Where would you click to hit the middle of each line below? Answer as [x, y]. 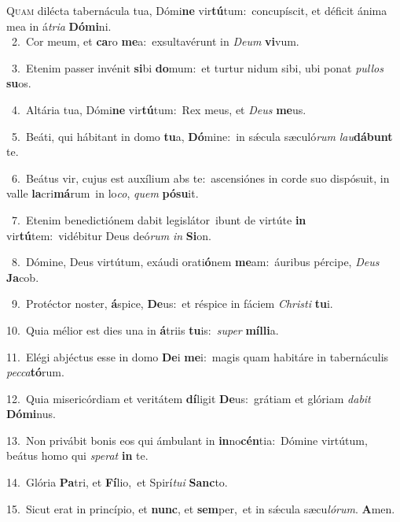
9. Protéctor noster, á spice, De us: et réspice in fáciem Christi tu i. [172, 304]
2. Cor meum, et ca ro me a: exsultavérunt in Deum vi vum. [155, 41]
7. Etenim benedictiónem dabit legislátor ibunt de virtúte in [159, 219]
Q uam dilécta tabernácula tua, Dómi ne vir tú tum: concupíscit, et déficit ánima [197, 10]
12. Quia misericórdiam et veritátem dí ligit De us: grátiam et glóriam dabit [189, 398]
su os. [19, 83]
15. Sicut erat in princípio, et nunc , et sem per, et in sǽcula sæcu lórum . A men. [201, 508]
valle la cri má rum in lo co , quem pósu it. [103, 193]
